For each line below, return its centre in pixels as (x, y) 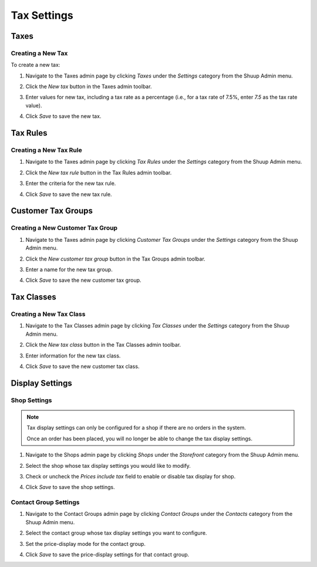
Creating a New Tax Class (48, 314)
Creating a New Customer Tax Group (64, 228)
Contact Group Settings (45, 502)
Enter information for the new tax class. (73, 356)
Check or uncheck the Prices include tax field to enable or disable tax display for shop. (131, 476)
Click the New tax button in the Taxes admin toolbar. (89, 87)
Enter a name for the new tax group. (69, 269)
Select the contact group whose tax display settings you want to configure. (116, 533)
